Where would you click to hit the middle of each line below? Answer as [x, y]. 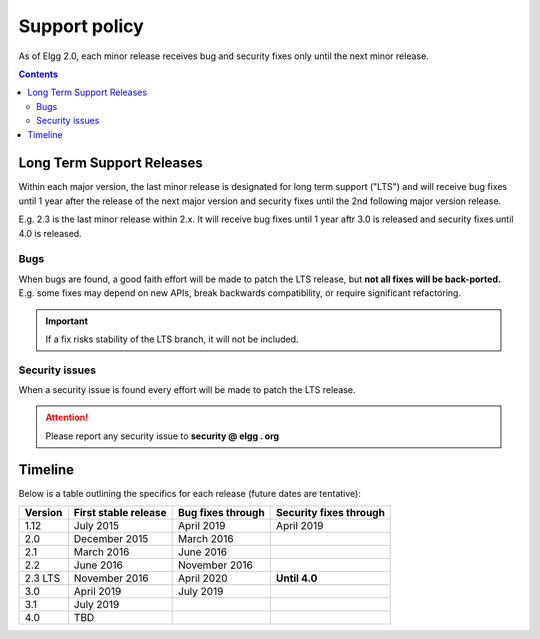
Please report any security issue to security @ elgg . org [162, 436]
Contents [38, 74]
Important [67, 321]
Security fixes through [330, 513]
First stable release [120, 513]
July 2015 [96, 526]
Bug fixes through [221, 513]
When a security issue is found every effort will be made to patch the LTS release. [187, 390]
